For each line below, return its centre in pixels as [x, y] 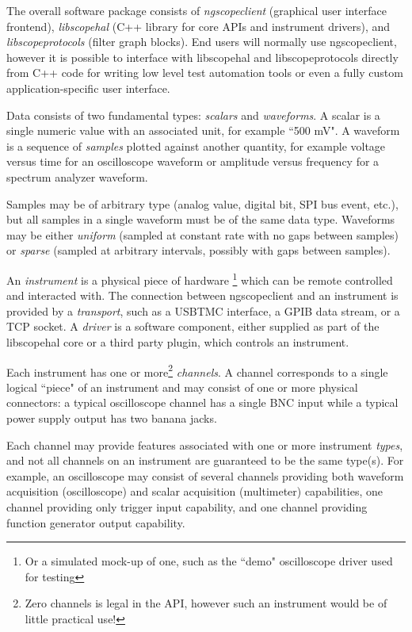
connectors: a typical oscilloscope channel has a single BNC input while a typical [202, 402]
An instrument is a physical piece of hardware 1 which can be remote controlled [200, 278]
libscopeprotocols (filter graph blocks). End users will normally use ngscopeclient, [202, 42]
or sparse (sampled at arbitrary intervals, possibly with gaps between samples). [198, 250]
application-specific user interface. [88, 88]
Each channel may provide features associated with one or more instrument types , [205, 444]
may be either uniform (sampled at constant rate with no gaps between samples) [202, 234]
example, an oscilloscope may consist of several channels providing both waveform [205, 475]
